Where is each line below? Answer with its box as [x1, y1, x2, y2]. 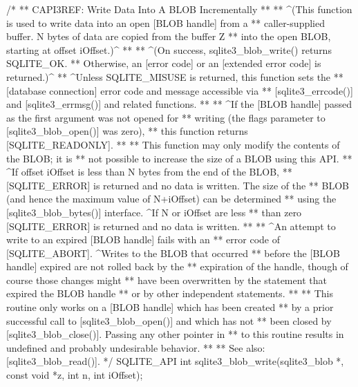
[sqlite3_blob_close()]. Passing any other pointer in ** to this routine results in [6, 327, 344, 341]
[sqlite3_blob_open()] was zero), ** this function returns [6, 124, 248, 138]
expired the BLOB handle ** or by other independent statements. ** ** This [6, 286, 334, 301]
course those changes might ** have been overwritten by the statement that [6, 272, 327, 287]
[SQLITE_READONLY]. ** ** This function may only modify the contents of [6, 137, 340, 151]
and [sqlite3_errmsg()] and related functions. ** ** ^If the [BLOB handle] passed [6, 97, 352, 111]
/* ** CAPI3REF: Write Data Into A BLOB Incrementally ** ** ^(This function [6, 2, 352, 16]
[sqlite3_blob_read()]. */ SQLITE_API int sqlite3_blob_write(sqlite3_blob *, [6, 354, 344, 368]
